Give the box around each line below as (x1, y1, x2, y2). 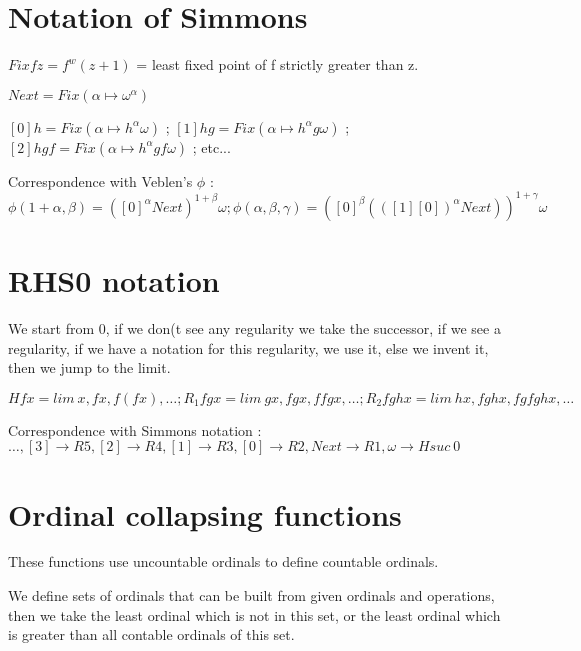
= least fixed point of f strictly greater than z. (136, 54, 419, 75)
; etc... (192, 136, 231, 157)
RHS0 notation (8, 260, 220, 300)
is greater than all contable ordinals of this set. (8, 624, 295, 645)
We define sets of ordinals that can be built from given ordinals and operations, (8, 585, 495, 606)
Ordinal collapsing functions (8, 493, 402, 534)
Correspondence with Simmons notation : (8, 419, 262, 440)
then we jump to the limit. (8, 357, 171, 378)
